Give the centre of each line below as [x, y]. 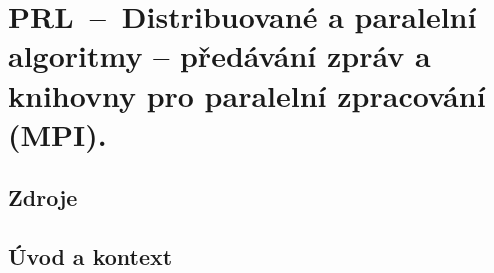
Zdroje [43, 197]
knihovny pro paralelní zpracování [247, 94]
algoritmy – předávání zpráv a [219, 55]
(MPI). [57, 133]
